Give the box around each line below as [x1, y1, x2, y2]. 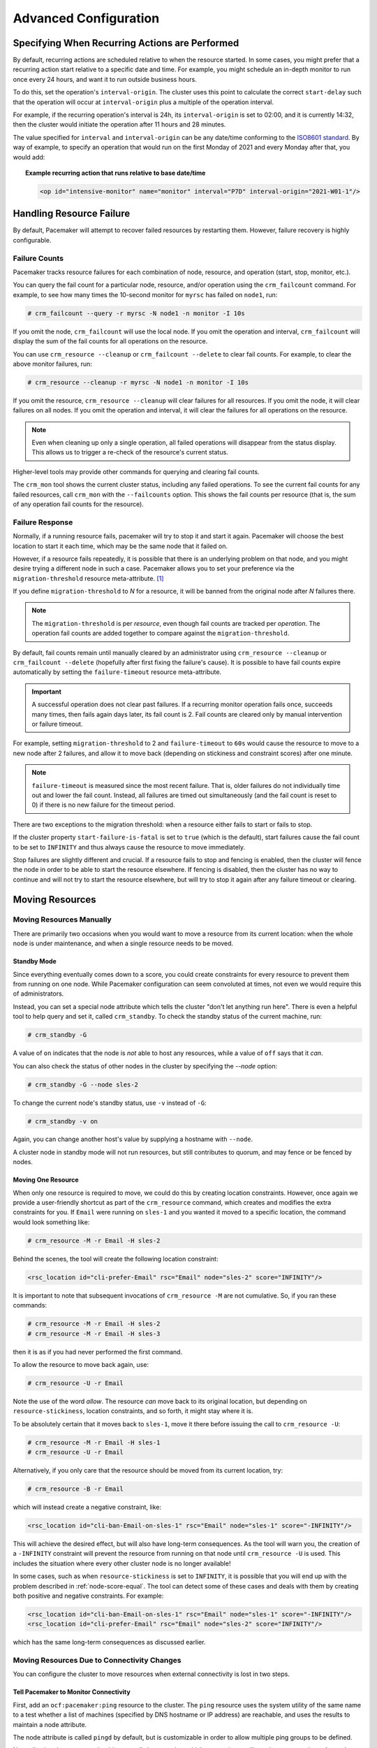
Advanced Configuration [13, 10, 160, 26]
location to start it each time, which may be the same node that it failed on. [13, 542, 228, 550]
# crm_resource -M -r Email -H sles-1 [27, 1438, 161, 1447]
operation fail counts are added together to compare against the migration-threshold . [31, 629, 290, 638]
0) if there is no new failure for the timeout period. [31, 801, 175, 809]
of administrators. [13, 989, 64, 998]
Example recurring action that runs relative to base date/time [25, 169, 206, 177]
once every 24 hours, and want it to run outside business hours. [13, 75, 197, 83]
